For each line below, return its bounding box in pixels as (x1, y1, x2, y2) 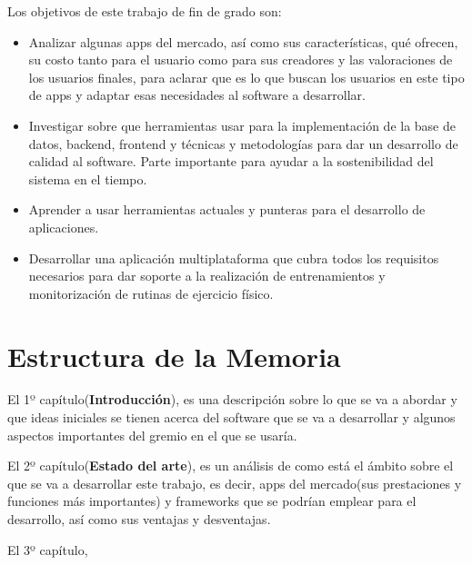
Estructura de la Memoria (7, 337, 341, 374)
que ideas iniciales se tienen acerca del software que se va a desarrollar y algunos (7, 408, 456, 427)
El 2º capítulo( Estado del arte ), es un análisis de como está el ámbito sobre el (7, 456, 454, 475)
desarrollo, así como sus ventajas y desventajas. (7, 510, 271, 528)
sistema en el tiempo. (28, 169, 147, 188)
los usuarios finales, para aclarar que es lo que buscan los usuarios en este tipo (28, 67, 465, 86)
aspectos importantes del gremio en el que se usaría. (7, 425, 297, 444)
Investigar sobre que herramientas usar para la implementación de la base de (28, 115, 456, 134)
